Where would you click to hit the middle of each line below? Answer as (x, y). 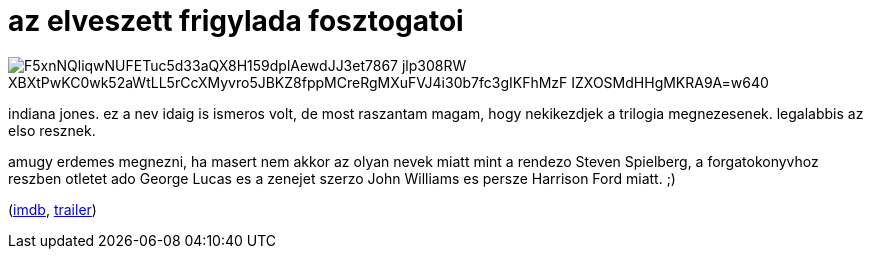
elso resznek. (52, 130)
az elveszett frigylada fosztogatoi (236, 21)
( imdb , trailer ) (52, 209)
